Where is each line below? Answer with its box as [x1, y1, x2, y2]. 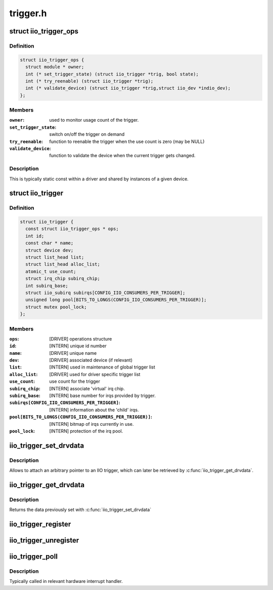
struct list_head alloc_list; [25, 262, 101, 267]
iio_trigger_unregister [9, 536, 79, 545]
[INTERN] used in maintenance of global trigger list [49, 364, 155, 370]
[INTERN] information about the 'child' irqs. [49, 407, 139, 413]
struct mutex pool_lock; [25, 304, 87, 310]
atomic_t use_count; [25, 269, 76, 274]
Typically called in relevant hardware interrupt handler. [9, 578, 123, 584]
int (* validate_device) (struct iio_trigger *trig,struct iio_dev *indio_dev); [25, 85, 231, 91]
